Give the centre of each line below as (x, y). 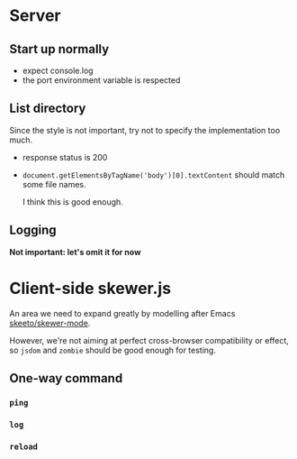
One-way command (66, 378)
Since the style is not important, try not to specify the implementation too (145, 130)
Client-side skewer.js (90, 288)
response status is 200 (65, 157)
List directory (48, 109)
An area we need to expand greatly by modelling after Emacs (122, 313)
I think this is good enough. (72, 202)
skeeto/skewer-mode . (50, 323)
